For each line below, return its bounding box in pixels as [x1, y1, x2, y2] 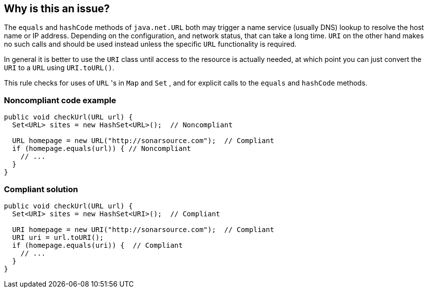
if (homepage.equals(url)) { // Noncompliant [12, 145, 191, 153]
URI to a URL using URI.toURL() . [4, 63, 114, 72]
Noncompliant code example [4, 95, 116, 105]
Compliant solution [4, 184, 78, 194]
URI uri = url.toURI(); [12, 233, 104, 241]
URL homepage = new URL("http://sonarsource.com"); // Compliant [12, 137, 274, 145]
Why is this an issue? [4, 2, 110, 15]
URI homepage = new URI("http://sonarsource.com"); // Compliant [12, 225, 274, 234]
